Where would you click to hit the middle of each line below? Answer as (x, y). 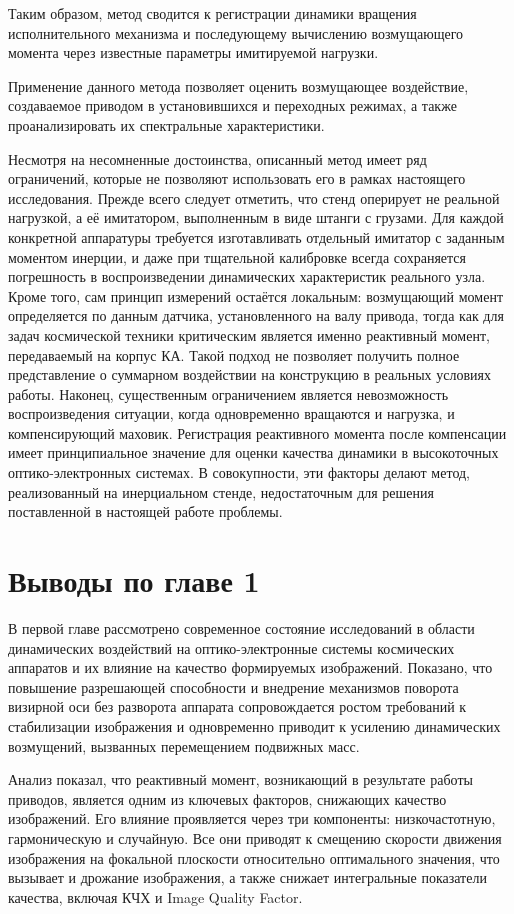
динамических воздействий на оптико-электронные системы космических (231, 647)
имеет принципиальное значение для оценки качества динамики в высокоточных (253, 452)
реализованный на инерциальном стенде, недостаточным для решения (221, 491)
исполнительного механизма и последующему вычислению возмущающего (236, 32)
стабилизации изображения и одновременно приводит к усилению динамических (254, 725)
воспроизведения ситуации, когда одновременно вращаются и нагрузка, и (231, 413)
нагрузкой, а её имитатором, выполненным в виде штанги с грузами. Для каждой (256, 217)
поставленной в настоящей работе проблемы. (145, 511)
